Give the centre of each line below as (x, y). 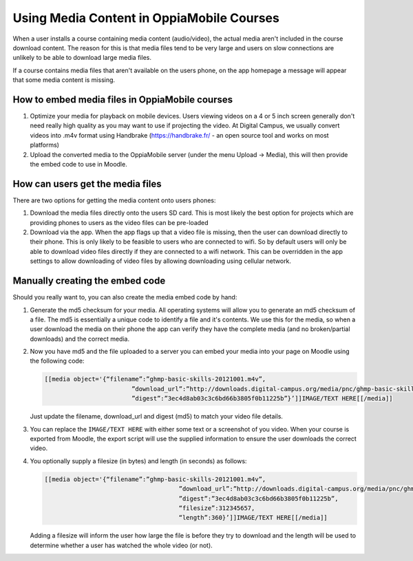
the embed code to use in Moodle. (78, 164)
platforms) (45, 145)
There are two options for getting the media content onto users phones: (114, 200)
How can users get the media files (87, 183)
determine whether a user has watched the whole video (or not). (121, 545)
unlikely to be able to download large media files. (82, 58)
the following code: (57, 361)
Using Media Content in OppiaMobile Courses (146, 18)
